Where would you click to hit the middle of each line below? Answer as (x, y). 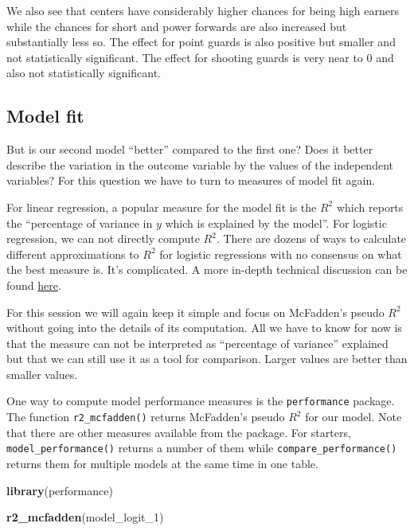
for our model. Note (353, 417)
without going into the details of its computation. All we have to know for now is (204, 328)
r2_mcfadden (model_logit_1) (85, 517)
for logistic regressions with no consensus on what (281, 254)
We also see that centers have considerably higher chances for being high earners (203, 10)
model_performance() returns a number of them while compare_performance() (202, 448)
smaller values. (42, 374)
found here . (34, 285)
